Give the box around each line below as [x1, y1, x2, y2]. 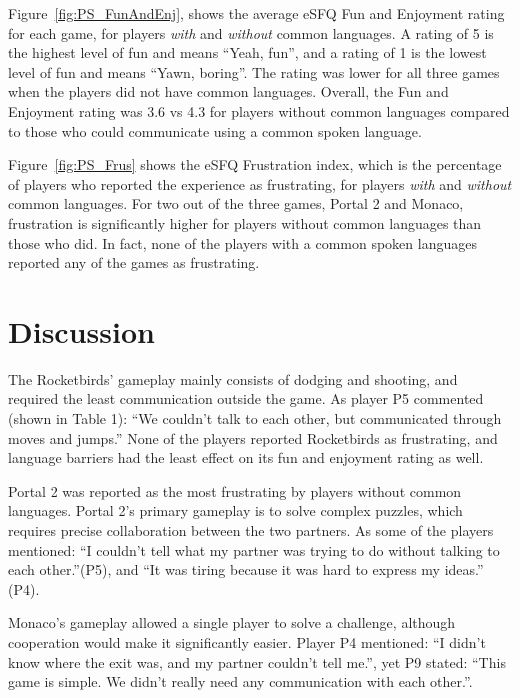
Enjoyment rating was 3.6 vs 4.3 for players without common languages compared [8, 100, 510, 121]
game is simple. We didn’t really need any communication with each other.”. [8, 671, 473, 692]
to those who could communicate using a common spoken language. [8, 120, 422, 141]
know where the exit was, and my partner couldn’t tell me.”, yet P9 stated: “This [8, 651, 506, 672]
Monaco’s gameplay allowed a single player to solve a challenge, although [8, 612, 456, 633]
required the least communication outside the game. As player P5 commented [8, 388, 484, 409]
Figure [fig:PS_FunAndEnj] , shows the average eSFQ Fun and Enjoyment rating [8, 3, 505, 23]
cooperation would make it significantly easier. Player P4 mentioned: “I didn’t [8, 631, 486, 652]
